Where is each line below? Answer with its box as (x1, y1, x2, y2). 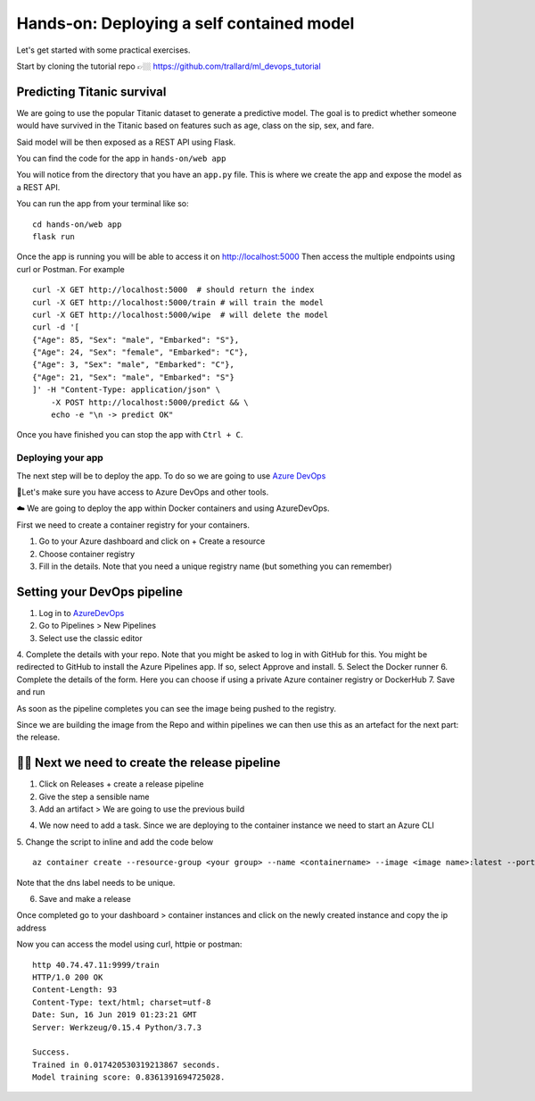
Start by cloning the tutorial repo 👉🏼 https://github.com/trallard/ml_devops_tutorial (16, 61, 321, 71)
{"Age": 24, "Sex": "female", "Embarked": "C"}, (32, 347, 249, 357)
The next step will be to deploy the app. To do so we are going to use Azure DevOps (16, 470, 326, 481)
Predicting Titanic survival (16, 84, 167, 99)
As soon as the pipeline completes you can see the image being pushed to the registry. (16, 703, 337, 713)
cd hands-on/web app (32, 219, 122, 229)
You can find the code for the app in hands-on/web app (16, 153, 226, 164)
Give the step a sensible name (38, 791, 151, 802)
